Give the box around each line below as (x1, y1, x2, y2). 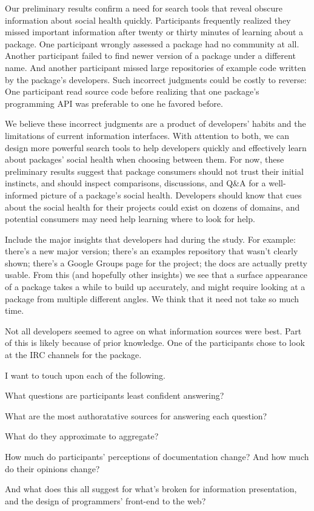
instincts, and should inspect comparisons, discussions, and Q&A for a (5, 177, 266, 189)
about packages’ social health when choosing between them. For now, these (5, 153, 284, 166)
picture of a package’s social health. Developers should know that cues (40, 188, 302, 201)
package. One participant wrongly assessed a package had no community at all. (5, 37, 299, 50)
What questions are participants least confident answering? (5, 389, 224, 402)
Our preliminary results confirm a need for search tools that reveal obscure (5, 2, 283, 14)
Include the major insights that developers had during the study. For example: (5, 232, 296, 245)
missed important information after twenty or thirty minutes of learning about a (5, 25, 304, 38)
